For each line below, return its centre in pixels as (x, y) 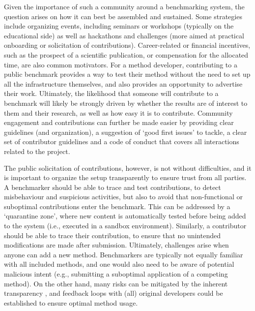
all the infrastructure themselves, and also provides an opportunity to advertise (123, 83)
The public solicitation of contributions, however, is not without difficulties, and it (128, 168)
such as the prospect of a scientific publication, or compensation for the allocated (126, 54)
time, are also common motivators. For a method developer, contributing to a (121, 64)
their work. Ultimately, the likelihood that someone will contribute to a (111, 93)
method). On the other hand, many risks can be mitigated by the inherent (116, 283)
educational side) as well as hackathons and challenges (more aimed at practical (124, 35)
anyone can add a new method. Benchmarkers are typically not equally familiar (124, 254)
